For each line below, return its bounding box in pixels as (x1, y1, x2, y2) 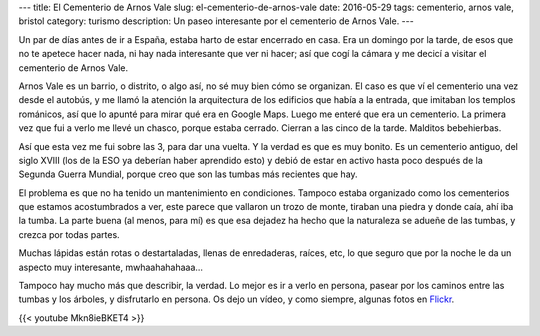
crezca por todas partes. (18, 228, 120, 240)
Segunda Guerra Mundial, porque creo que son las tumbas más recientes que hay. (18, 168, 359, 180)
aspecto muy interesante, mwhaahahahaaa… (18, 261, 204, 273)
